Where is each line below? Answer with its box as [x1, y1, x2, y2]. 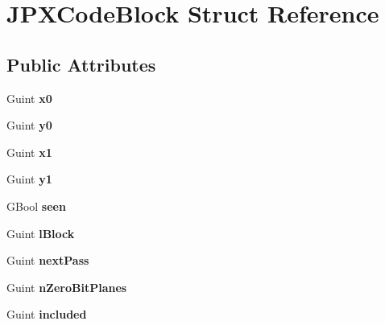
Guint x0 [6, 89, 52, 106]
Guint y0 [6, 117, 52, 134]
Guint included [6, 306, 87, 323]
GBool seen [6, 197, 66, 214]
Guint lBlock [6, 224, 75, 241]
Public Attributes [6, 51, 156, 76]
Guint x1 [6, 143, 52, 160]
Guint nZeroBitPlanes [6, 278, 127, 295]
